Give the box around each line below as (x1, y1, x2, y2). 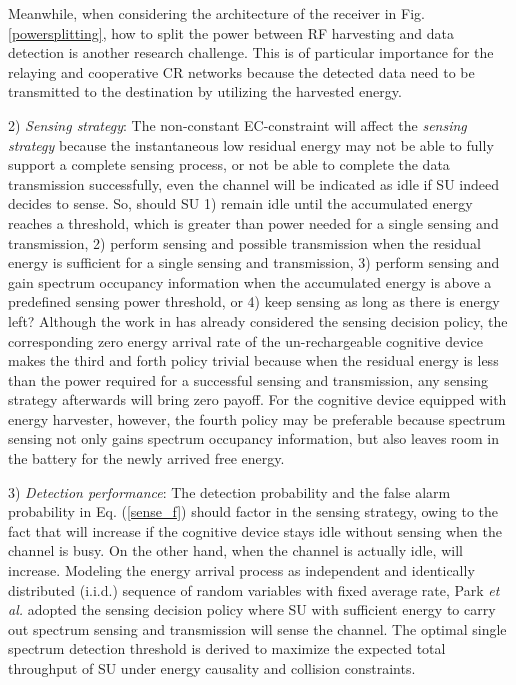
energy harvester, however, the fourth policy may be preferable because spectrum (8, 408, 506, 429)
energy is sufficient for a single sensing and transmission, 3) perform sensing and (8, 252, 500, 273)
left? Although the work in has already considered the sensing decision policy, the (8, 310, 508, 331)
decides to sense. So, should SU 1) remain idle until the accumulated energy (8, 193, 473, 214)
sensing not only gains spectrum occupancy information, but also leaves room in (8, 428, 499, 449)
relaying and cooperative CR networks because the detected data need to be (8, 61, 475, 82)
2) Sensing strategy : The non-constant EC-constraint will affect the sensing (8, 114, 467, 135)
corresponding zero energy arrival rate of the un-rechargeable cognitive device (8, 330, 483, 351)
